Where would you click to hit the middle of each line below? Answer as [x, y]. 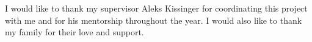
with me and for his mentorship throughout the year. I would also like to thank [154, 20]
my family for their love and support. [74, 32]
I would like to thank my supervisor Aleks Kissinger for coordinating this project [156, 8]
